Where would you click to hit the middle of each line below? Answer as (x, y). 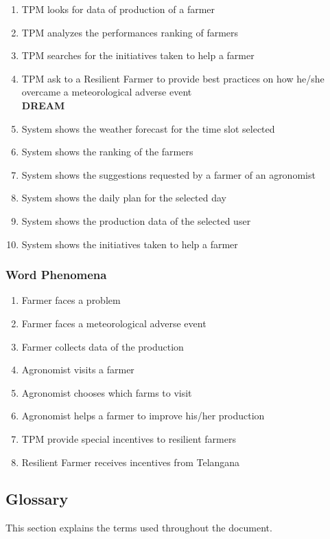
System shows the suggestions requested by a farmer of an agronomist (168, 174)
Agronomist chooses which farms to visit (107, 392)
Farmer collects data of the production (103, 346)
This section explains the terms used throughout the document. (139, 528)
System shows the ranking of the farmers (107, 152)
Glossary (37, 499)
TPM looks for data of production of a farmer (118, 9)
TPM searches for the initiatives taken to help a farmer (138, 55)
